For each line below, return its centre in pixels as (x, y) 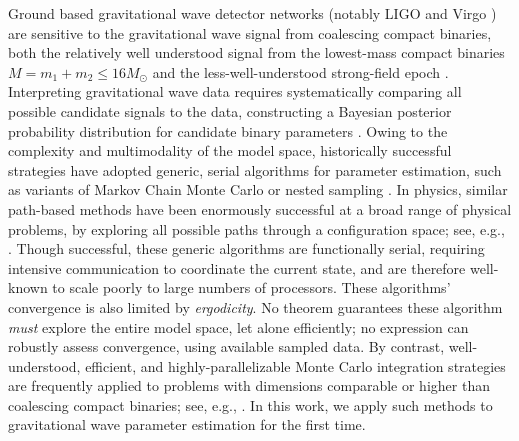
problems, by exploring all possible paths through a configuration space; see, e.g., (256, 228)
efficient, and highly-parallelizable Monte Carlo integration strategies (295, 365)
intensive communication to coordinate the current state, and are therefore (237, 267)
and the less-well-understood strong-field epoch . (300, 71)
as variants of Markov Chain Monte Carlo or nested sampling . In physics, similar (258, 189)
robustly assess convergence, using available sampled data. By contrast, (226, 346)
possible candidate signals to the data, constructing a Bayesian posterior (230, 110)
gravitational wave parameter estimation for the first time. (187, 424)
